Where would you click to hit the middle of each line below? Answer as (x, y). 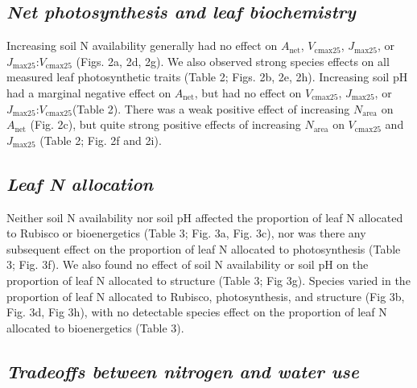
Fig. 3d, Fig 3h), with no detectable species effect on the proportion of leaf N (197, 312)
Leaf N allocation (80, 183)
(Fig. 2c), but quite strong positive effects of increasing (165, 124)
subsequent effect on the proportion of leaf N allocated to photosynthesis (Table (204, 248)
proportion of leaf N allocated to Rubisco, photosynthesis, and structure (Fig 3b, (206, 296)
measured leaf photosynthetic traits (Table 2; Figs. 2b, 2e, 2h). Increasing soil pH (207, 77)
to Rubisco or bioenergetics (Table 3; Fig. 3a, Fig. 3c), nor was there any (186, 233)
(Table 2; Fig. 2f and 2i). (101, 140)
